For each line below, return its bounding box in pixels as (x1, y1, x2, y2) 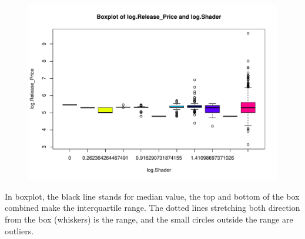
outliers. (5, 224, 34, 237)
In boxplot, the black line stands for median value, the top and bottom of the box (5, 190, 300, 202)
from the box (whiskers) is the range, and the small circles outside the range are (5, 213, 293, 225)
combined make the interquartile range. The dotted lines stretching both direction (5, 201, 300, 214)
